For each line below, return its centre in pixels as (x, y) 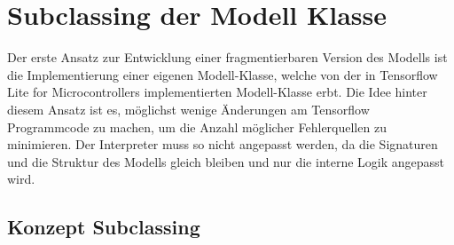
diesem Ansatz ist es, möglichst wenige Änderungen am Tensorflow (188, 109)
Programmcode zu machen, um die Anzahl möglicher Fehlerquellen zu (197, 126)
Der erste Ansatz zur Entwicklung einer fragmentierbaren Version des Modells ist (227, 57)
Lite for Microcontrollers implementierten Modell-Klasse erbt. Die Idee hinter (217, 92)
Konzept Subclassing (104, 227)
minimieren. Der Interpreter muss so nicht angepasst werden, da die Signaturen (223, 144)
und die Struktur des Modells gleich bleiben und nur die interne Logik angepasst (226, 161)
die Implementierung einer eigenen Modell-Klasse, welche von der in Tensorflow (223, 74)
